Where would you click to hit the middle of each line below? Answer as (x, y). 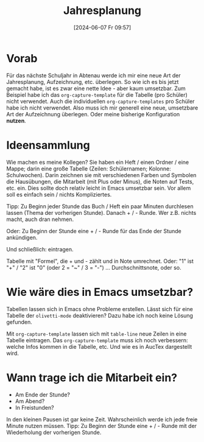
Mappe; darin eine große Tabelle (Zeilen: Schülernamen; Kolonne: (89, 169)
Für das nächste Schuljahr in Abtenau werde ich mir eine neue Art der (93, 75)
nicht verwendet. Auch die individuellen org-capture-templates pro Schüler (100, 101)
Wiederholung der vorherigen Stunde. (54, 432)
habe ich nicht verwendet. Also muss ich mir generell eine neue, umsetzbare (102, 108)
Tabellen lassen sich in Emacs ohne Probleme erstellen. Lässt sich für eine (100, 309)
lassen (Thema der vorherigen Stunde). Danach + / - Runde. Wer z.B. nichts (101, 212)
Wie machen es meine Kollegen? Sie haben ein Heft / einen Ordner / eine (98, 162)
